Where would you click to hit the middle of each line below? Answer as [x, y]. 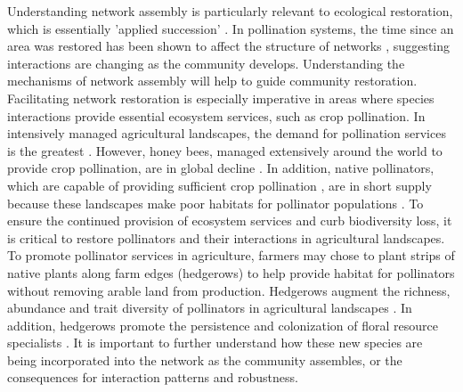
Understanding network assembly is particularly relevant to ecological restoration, [230, 11]
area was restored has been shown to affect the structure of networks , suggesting [229, 46]
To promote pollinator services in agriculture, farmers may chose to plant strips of [231, 255]
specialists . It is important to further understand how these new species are [215, 343]
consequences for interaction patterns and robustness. [153, 377]
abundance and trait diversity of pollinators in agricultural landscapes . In [210, 308]
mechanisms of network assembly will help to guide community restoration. [212, 81]
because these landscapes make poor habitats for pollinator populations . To [215, 203]
